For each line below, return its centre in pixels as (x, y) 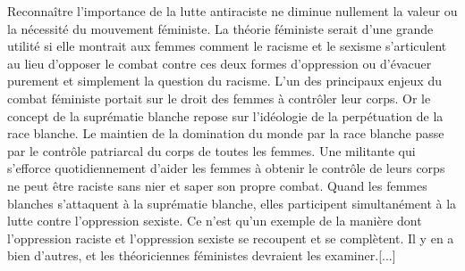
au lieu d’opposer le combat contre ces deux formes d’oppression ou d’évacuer (220, 63)
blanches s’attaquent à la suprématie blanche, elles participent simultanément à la (232, 203)
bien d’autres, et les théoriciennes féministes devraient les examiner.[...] (202, 255)
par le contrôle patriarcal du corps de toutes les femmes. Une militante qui (211, 150)
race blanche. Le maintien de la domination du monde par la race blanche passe (226, 133)
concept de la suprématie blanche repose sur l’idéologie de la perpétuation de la (225, 115)
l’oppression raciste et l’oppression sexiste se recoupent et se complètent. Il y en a (231, 238)
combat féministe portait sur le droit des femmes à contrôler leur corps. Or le (219, 98)
